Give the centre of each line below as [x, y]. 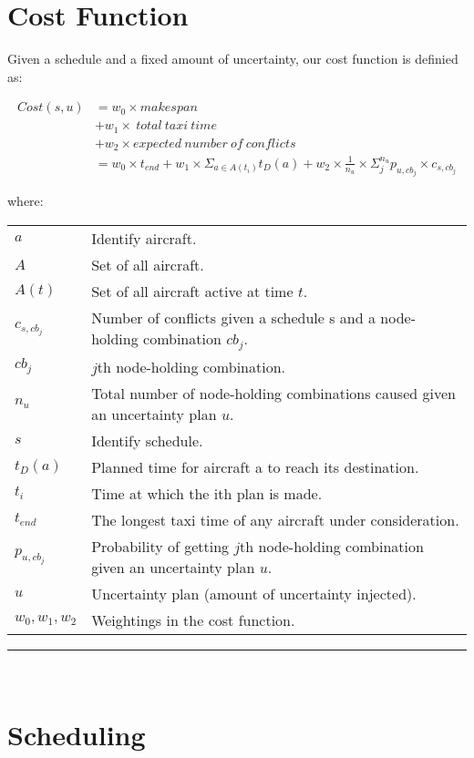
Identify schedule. [147, 440]
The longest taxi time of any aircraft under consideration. [275, 519]
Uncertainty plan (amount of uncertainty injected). [254, 593]
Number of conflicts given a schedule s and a [233, 317]
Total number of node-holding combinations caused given [273, 393]
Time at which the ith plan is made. [207, 493]
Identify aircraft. [144, 238]
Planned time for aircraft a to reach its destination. [255, 466]
